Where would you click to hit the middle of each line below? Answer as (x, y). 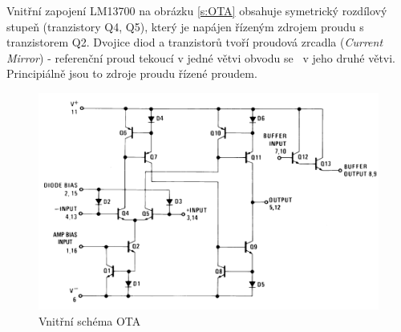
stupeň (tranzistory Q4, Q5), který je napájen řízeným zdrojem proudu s (185, 26)
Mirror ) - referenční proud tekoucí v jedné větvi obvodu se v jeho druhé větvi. (201, 57)
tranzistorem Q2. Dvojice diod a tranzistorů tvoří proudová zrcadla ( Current (195, 42)
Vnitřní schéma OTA (90, 320)
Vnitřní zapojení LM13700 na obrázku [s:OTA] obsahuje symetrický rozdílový (197, 10)
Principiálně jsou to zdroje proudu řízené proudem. (132, 73)
